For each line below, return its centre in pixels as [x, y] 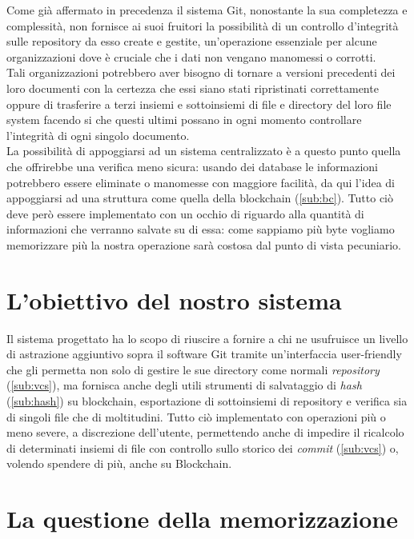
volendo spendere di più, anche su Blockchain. [119, 463]
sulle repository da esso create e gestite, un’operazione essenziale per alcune [192, 41]
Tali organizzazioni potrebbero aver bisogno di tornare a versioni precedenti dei [201, 72]
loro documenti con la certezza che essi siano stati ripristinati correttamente [193, 88]
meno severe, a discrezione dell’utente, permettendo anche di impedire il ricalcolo [205, 432]
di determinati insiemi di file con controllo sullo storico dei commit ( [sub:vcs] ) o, [203, 447]
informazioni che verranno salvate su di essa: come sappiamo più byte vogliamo [201, 229]
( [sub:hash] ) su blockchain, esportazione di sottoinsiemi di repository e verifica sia [207, 401]
